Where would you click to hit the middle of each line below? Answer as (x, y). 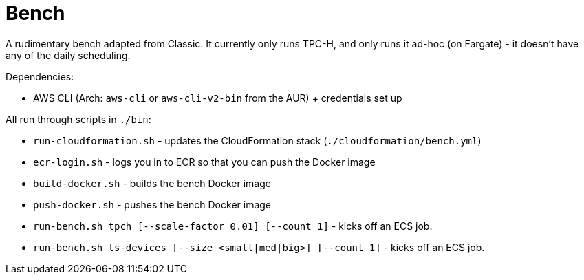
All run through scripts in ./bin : (78, 119)
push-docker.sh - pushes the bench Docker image (152, 204)
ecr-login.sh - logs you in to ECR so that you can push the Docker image (204, 162)
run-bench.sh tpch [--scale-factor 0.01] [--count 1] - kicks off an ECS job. (233, 226)
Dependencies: (40, 76)
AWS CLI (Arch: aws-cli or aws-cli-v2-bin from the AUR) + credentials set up (218, 98)
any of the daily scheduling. (68, 55)
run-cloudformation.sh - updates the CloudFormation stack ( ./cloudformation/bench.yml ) (257, 140)
